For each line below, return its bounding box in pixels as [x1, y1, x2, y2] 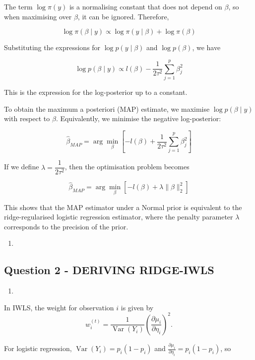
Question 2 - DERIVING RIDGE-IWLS [4, 262, 214, 278]
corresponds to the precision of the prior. [4, 221, 128, 231]
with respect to [4, 113, 50, 124]
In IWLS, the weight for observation [4, 302, 114, 312]
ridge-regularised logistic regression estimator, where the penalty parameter [4, 212, 233, 222]
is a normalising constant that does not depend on [69, 1, 222, 11]
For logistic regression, [4, 343, 72, 354]
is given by [121, 302, 154, 312]
